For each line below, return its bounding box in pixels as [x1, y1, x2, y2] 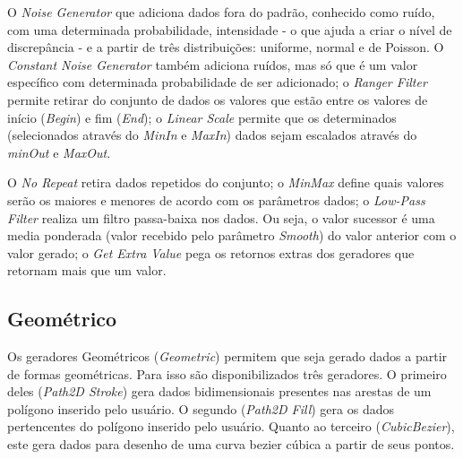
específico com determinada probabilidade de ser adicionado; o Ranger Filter [7, 73, 427, 91]
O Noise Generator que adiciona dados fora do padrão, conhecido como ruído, [7, 3, 435, 21]
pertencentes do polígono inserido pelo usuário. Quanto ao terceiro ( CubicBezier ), [7, 417, 455, 436]
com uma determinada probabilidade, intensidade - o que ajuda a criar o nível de [7, 20, 452, 39]
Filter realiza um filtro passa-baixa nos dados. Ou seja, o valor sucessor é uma [7, 208, 435, 227]
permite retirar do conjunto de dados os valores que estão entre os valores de [7, 90, 428, 108]
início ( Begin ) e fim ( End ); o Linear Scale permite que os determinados [7, 108, 397, 126]
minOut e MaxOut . [7, 143, 111, 161]
